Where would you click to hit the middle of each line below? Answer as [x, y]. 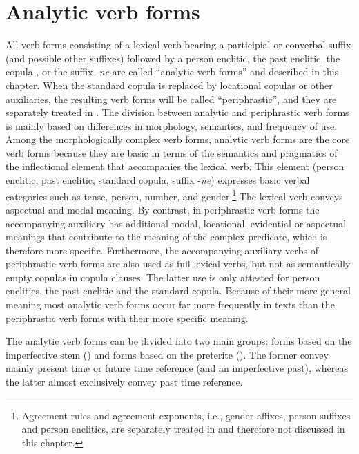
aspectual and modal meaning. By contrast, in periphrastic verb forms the [163, 209]
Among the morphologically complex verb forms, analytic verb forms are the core [178, 139]
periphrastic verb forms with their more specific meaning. [127, 318]
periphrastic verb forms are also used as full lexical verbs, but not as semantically [178, 264]
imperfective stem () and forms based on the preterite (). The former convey [167, 354]
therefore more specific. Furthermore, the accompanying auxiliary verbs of [162, 250]
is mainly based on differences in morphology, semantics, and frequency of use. [172, 125]
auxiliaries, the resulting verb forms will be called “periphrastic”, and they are [171, 98]
